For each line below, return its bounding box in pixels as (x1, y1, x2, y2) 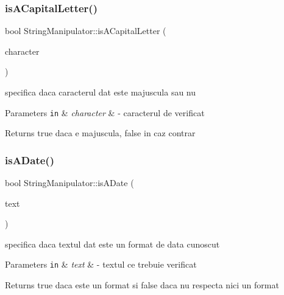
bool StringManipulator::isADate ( (5, 176, 134, 189)
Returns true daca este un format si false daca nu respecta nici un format (5, 279, 279, 291)
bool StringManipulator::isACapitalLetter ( (5, 24, 166, 37)
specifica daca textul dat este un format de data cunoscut (5, 237, 220, 250)
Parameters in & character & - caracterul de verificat (5, 106, 205, 119)
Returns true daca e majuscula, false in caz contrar (5, 127, 196, 139)
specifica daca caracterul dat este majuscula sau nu (5, 86, 196, 98)
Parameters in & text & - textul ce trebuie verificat (5, 258, 197, 271)
